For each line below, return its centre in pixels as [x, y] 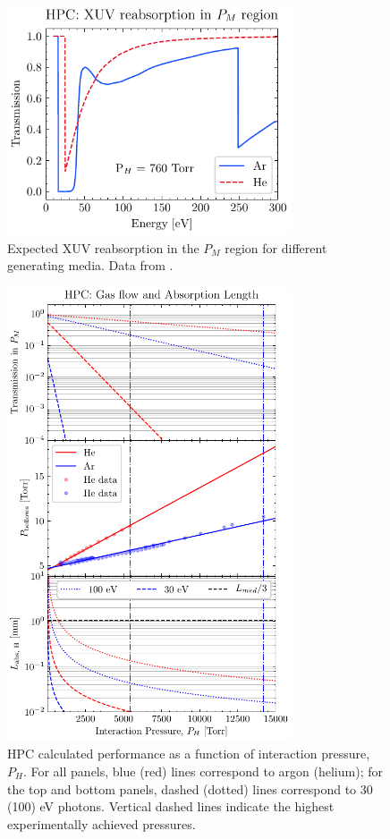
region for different [276, 247]
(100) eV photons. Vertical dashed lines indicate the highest [171, 806]
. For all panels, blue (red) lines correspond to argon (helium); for [203, 771]
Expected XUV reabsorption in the [103, 247]
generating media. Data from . [90, 265]
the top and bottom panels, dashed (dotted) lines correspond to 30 [190, 788]
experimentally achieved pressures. [102, 823]
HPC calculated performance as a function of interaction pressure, [189, 754]
